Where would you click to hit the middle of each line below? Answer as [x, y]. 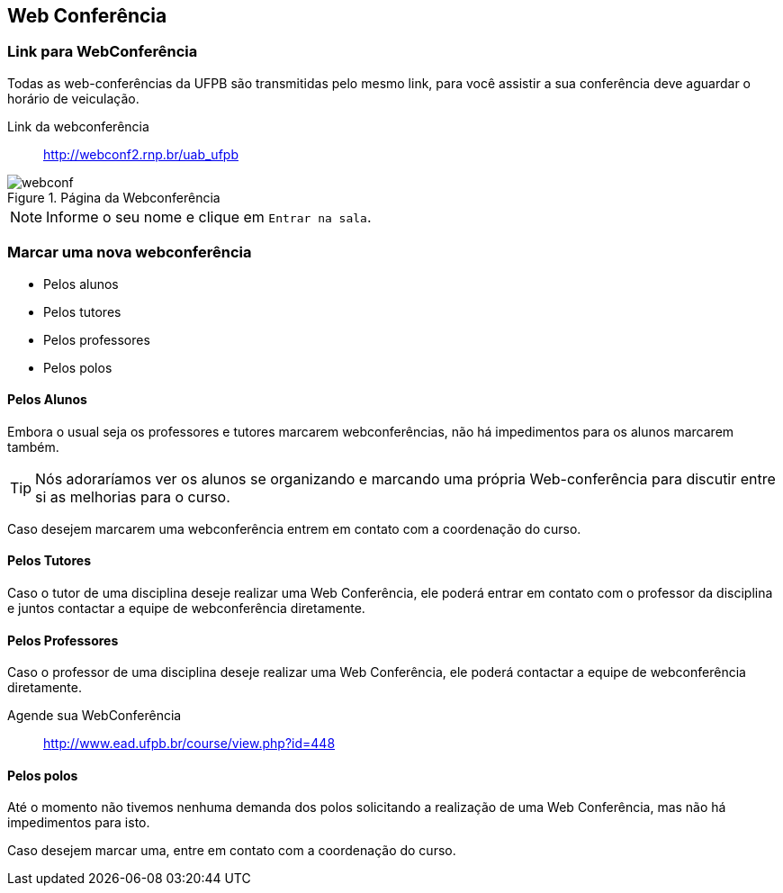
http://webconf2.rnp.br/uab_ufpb [141, 154]
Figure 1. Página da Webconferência [114, 197]
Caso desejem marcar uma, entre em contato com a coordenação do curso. [232, 851]
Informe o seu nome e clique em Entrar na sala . [209, 216]
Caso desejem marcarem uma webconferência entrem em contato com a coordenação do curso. [294, 528]
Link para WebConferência [103, 52]
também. [33, 446]
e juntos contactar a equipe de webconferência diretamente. [186, 608]
